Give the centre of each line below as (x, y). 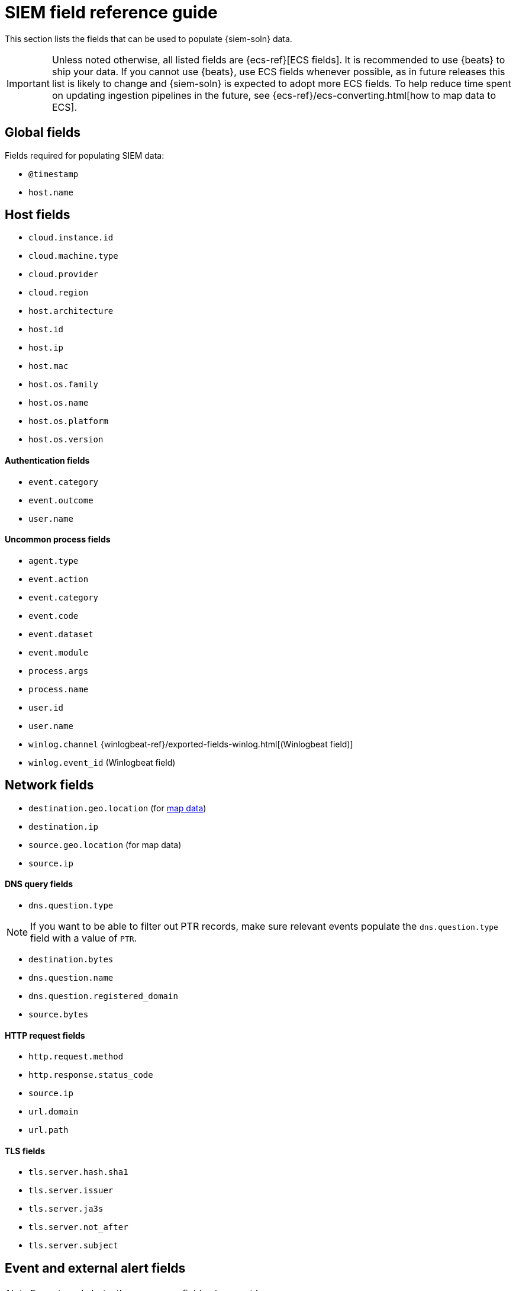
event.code (54, 616)
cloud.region (59, 293)
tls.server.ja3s (66, 1209)
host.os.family (64, 385)
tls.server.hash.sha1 (78, 1172)
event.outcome (61, 500)
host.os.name (59, 403)
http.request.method (76, 1057)
